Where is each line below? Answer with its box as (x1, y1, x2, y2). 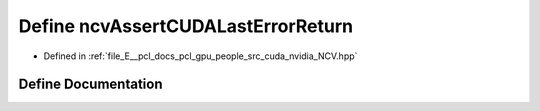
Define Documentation (18, 76, 163, 93)
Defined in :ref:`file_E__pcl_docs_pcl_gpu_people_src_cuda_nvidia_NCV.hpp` (43, 50, 358, 62)
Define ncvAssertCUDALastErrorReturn (18, 15, 354, 37)
